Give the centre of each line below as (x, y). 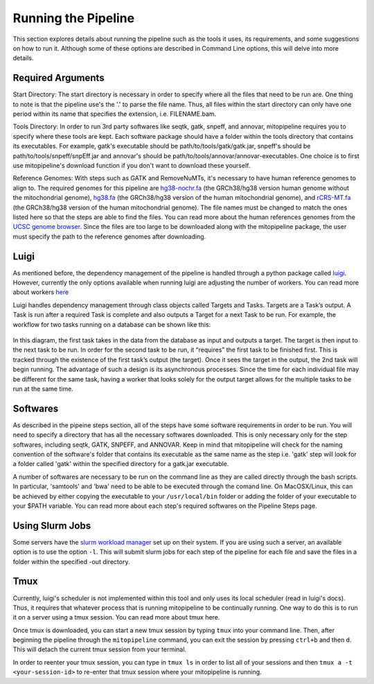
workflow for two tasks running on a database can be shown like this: (112, 324)
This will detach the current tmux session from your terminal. (100, 649)
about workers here (41, 292)
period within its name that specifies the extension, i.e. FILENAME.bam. (115, 114)
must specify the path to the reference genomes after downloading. (109, 237)
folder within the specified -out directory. (71, 561)
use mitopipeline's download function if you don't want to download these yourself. (132, 165)
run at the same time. (43, 388)
